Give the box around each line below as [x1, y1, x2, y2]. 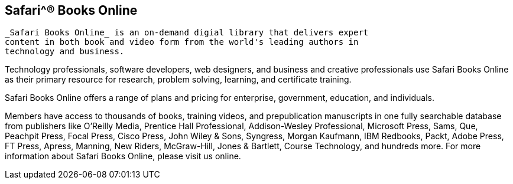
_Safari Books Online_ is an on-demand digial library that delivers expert [5, 28, 369, 38]
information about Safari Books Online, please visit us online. [5, 151, 241, 162]
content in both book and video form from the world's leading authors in [5, 37, 359, 47]
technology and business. [5, 47, 125, 57]
